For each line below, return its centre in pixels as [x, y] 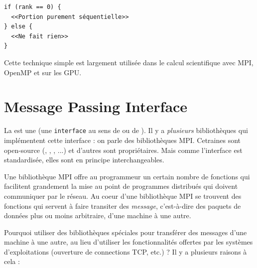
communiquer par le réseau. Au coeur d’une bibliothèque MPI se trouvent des [123, 196]
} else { [18, 27]
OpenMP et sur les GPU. [43, 72]
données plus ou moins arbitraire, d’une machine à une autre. [98, 215]
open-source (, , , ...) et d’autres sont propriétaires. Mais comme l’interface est [123, 150]
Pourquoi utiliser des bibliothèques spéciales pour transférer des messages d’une [126, 232]
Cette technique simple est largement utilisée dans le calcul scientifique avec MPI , [129, 62]
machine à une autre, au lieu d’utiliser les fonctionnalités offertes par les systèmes [128, 242]
